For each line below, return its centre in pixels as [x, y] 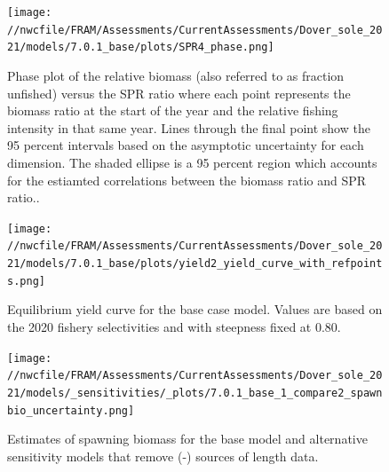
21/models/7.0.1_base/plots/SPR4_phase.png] [141, 47]
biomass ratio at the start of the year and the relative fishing [173, 110]
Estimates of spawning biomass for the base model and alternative [187, 439]
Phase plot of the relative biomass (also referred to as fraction [176, 75]
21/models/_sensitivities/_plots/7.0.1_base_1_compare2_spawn [195, 393]
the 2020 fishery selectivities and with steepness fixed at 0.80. [174, 326]
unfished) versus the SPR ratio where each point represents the [179, 93]
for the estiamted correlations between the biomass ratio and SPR [187, 180]
